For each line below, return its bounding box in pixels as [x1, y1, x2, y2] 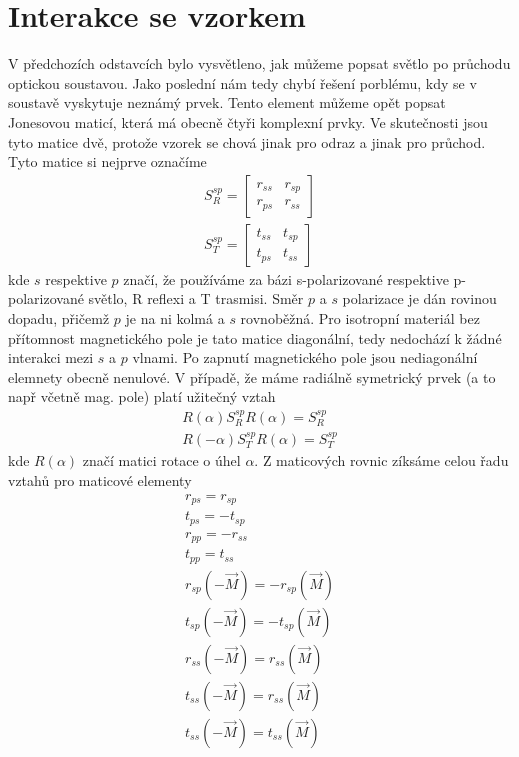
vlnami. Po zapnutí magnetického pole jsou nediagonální [132, 347, 478, 368]
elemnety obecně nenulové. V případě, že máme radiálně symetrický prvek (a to [8, 366, 496, 387]
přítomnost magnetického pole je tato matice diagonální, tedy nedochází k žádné [8, 327, 502, 348]
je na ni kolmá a [125, 307, 225, 328]
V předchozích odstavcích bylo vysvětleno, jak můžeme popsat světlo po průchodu [8, 53, 511, 74]
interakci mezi [8, 347, 94, 368]
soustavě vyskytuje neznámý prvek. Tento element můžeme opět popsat [8, 92, 446, 113]
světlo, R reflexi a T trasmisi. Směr [88, 288, 304, 309]
